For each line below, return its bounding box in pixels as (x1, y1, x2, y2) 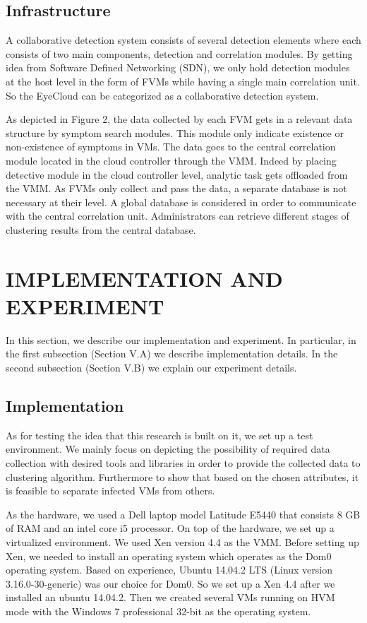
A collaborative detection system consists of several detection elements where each (6, 32, 361, 47)
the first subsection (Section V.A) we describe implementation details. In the (6, 346, 338, 361)
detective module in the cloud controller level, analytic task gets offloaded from (6, 167, 348, 182)
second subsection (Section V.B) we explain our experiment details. (6, 360, 297, 375)
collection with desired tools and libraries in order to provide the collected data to (6, 456, 361, 470)
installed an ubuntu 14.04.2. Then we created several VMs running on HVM (6, 590, 335, 605)
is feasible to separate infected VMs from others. (6, 483, 215, 498)
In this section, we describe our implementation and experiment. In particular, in (6, 332, 356, 347)
